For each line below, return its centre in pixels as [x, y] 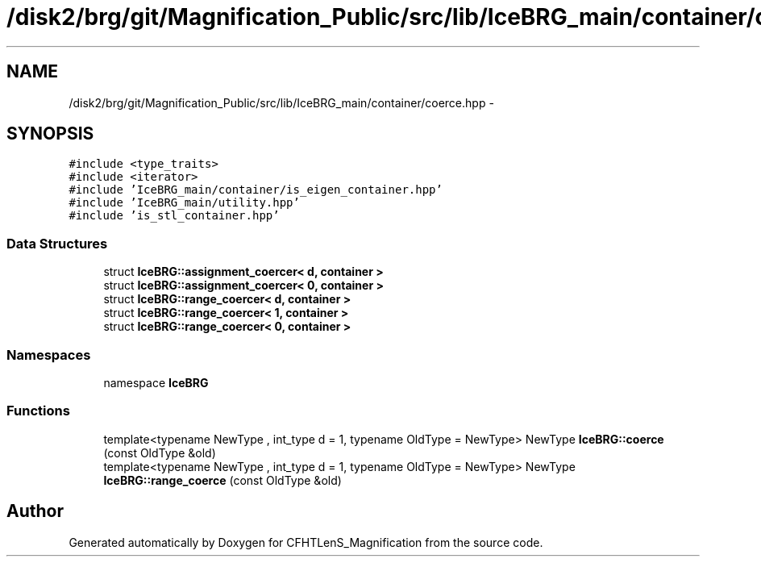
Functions [38, 411]
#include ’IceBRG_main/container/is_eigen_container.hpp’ [256, 190]
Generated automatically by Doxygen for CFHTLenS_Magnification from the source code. [306, 542]
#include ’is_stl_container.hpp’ [174, 216]
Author [35, 511]
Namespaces [49, 354]
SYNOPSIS [50, 134]
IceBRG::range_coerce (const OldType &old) [222, 480]
